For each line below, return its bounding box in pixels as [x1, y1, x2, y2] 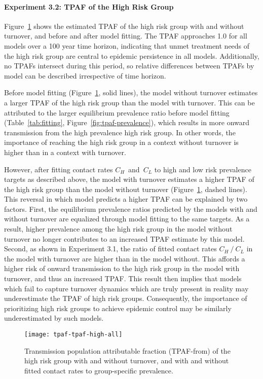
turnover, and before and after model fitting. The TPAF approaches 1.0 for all [4, 30, 247, 41]
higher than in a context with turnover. [4, 146, 126, 157]
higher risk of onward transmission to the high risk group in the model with [4, 263, 240, 274]
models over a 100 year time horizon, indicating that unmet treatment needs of [4, 40, 250, 51]
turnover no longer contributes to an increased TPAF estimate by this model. [4, 233, 245, 244]
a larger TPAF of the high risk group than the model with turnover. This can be [4, 97, 255, 107]
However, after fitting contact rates [4, 164, 113, 174]
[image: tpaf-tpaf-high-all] [24, 331, 123, 338]
